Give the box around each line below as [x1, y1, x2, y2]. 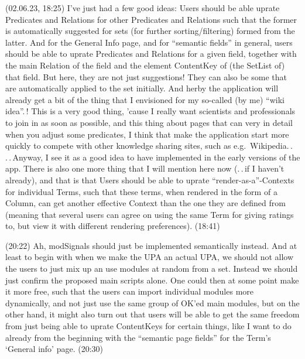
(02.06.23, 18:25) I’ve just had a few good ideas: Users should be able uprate [5, 2, 280, 13]
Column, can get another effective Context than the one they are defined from [5, 197, 286, 209]
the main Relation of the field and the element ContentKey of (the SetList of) [5, 59, 285, 71]
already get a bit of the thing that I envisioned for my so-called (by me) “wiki [5, 93, 285, 105]
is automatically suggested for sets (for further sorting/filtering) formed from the [5, 25, 295, 37]
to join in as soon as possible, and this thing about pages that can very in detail [5, 116, 293, 128]
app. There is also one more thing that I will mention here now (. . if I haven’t [5, 162, 285, 175]
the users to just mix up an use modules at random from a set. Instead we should [5, 262, 298, 275]
